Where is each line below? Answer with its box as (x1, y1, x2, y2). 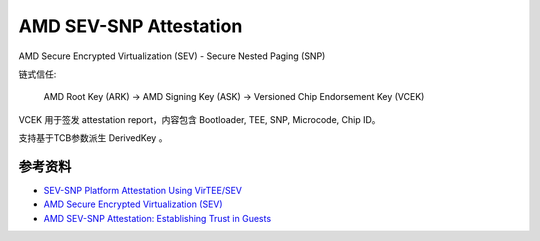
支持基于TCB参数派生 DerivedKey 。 (18, 132, 168, 144)
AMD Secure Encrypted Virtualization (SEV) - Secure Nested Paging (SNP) (18, 50, 326, 62)
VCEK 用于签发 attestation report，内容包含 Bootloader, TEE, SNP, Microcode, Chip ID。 (18, 113, 381, 125)
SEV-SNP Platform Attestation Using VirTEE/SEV (43, 185, 243, 197)
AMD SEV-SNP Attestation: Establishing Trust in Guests (43, 212, 272, 224)
